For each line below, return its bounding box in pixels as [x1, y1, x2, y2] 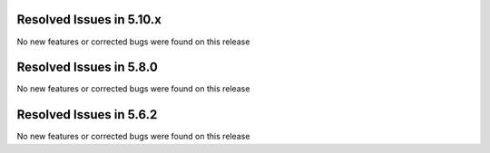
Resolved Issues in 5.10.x [16, 12, 162, 27]
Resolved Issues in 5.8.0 [16, 60, 158, 75]
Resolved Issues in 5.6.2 [16, 107, 158, 122]
